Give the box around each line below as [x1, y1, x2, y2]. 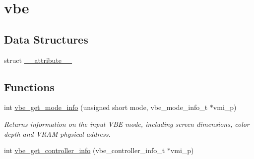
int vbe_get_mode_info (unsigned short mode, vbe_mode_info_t [4, 102, 208, 112]
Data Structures [4, 31, 88, 47]
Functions [4, 79, 55, 94]
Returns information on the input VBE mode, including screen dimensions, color [4, 118, 250, 129]
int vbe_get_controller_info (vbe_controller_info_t [4, 145, 165, 156]
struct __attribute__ [4, 54, 72, 65]
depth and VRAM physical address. [4, 128, 111, 139]
